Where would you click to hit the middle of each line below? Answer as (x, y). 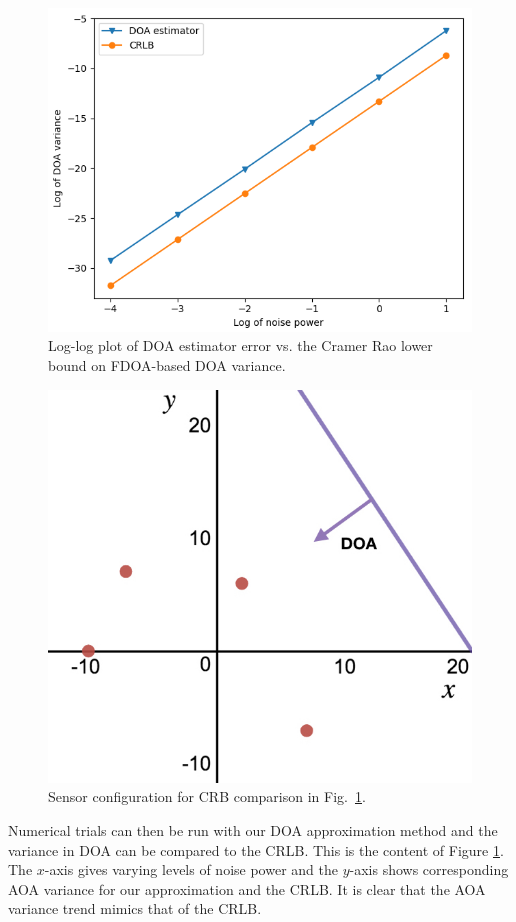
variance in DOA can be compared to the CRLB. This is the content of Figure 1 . (256, 849)
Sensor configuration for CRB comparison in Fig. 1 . (207, 796)
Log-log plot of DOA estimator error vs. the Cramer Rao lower (240, 345)
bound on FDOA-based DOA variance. (167, 365)
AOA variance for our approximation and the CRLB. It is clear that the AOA (247, 888)
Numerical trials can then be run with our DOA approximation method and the (253, 830)
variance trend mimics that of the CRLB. (135, 908)
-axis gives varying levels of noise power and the (191, 869)
